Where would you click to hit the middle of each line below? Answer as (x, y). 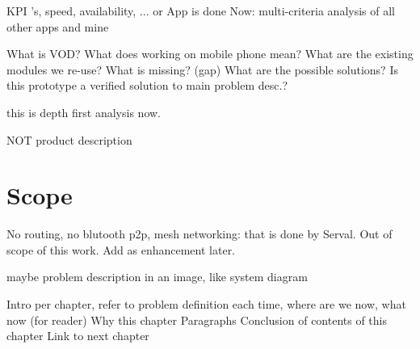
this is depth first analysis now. (84, 112)
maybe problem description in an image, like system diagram (157, 277)
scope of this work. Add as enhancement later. (121, 249)
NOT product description (69, 139)
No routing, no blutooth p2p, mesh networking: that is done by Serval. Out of (199, 234)
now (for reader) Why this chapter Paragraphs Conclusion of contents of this (197, 320)
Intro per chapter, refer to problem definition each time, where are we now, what (206, 304)
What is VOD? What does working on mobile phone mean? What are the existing (210, 54)
